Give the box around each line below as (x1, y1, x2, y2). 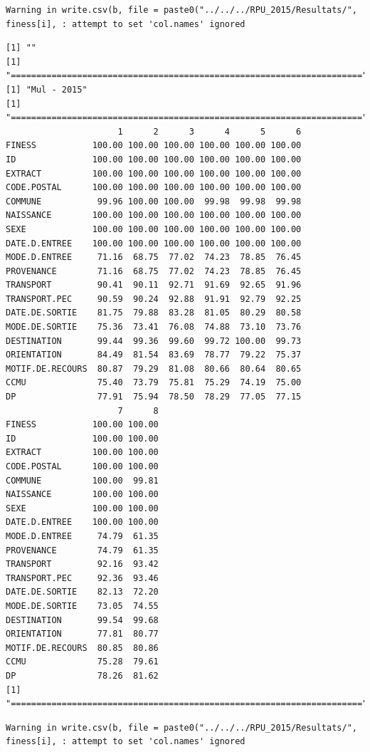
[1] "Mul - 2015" (6, 84, 88, 95)
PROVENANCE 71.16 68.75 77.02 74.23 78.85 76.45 (6, 266, 302, 276)
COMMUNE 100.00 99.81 (6, 475, 159, 486)
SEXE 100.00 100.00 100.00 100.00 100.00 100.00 (6, 224, 302, 234)
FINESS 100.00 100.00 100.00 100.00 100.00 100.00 (6, 140, 302, 151)
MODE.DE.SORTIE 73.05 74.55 (6, 600, 159, 611)
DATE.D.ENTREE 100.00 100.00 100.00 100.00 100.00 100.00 (6, 238, 302, 249)
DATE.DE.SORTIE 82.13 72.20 (6, 587, 159, 597)
